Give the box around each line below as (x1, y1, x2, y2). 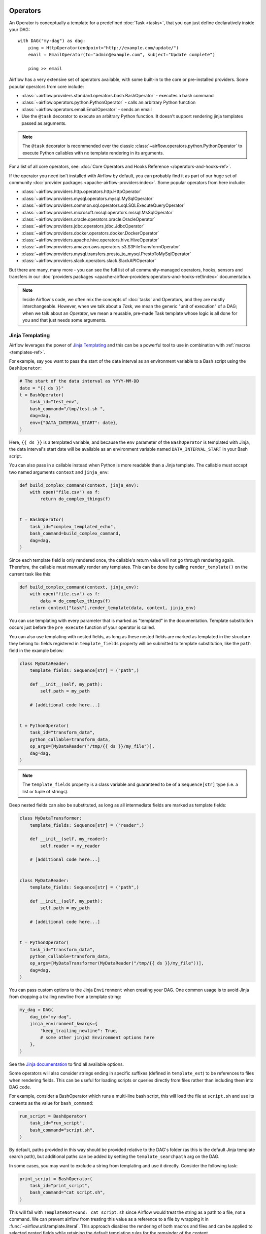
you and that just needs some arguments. (22, 317, 107, 323)
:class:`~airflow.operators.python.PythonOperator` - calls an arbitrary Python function (21, 99, 196, 106)
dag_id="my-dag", (30, 1014, 72, 1019)
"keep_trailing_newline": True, (40, 1028, 118, 1034)
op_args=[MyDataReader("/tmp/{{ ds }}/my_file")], (30, 743, 155, 749)
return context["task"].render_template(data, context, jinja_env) (30, 605, 197, 611)
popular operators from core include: (9, 83, 84, 89)
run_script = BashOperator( (19, 1113, 87, 1119)
